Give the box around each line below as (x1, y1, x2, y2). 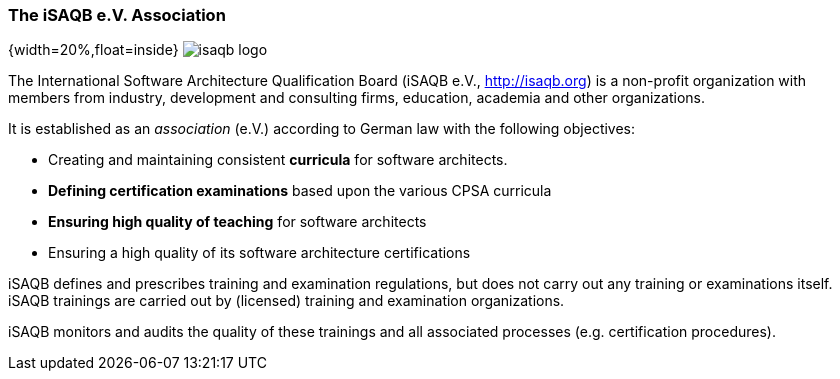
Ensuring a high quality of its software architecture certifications (48, 244, 471, 262)
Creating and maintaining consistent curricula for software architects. (48, 151, 508, 169)
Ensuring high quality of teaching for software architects (48, 213, 427, 231)
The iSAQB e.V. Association (8, 5, 226, 25)
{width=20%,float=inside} (8, 41, 179, 59)
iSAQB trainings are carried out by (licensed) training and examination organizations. (8, 292, 565, 310)
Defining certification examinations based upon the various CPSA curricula (48, 182, 552, 200)
